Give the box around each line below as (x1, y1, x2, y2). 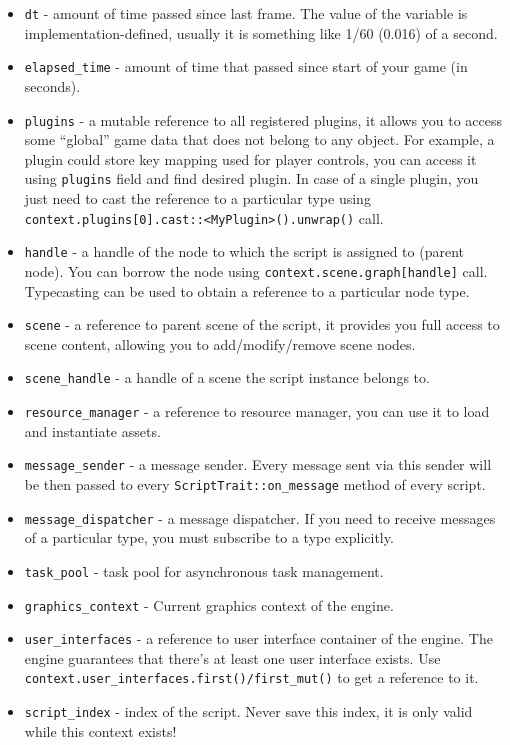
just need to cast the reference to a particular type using (24, 188, 371, 208)
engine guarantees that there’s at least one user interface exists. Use (24, 647, 441, 668)
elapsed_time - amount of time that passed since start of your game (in (24, 56, 468, 77)
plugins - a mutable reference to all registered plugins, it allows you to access (24, 109, 503, 130)
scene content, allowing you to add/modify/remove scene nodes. (24, 333, 416, 354)
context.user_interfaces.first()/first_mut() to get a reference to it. (24, 667, 479, 688)
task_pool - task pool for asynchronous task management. (24, 560, 384, 581)
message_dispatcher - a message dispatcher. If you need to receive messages (24, 507, 496, 528)
